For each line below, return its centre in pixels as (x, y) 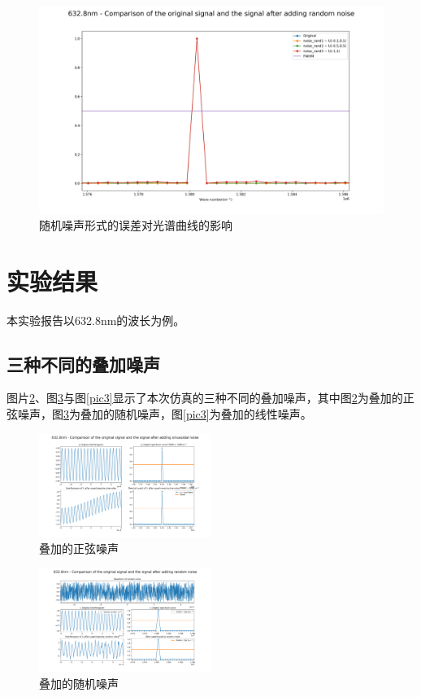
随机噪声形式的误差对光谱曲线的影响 (136, 224)
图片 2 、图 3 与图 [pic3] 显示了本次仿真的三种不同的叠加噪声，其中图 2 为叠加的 (205, 398)
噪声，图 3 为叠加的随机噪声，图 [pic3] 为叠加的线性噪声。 (165, 413)
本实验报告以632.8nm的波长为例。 (96, 320)
